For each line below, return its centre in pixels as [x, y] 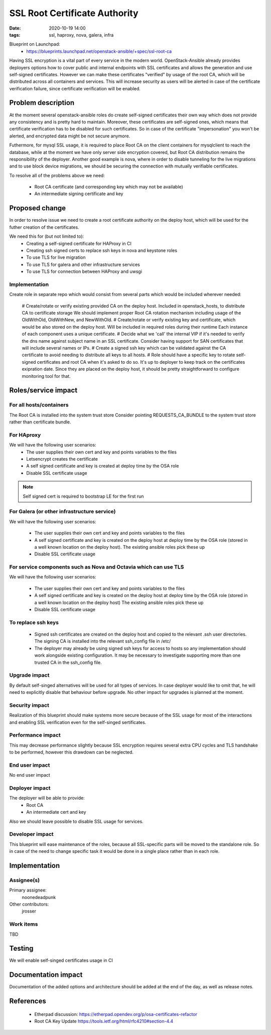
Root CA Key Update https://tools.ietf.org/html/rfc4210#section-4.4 [104, 1021]
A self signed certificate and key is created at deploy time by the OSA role [103, 466]
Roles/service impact [43, 391]
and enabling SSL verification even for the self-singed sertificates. [78, 722]
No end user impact [30, 775]
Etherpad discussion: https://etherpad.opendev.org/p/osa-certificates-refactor [116, 1014]
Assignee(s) [25, 880]
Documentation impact [46, 975]
